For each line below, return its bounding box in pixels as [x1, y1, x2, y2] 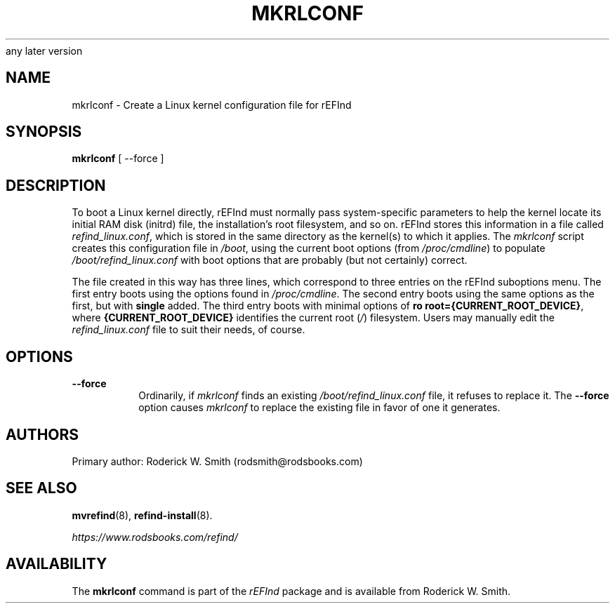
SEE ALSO [6, 479, 77, 497]
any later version [6, 44, 83, 57]
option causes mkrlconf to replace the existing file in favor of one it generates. [138, 401, 501, 414]
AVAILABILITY [6, 555, 107, 573]
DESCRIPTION [6, 176, 106, 194]
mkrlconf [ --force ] [72, 152, 164, 165]
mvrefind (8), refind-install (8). [72, 509, 213, 521]
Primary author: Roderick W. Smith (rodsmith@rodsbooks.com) [72, 455, 363, 467]
